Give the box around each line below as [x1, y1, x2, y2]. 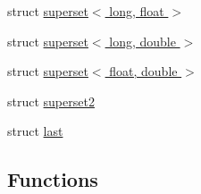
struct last [7, 122, 63, 140]
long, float [109, 2, 164, 20]
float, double [109, 62, 178, 80]
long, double [109, 31, 176, 50]
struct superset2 [7, 91, 95, 110]
